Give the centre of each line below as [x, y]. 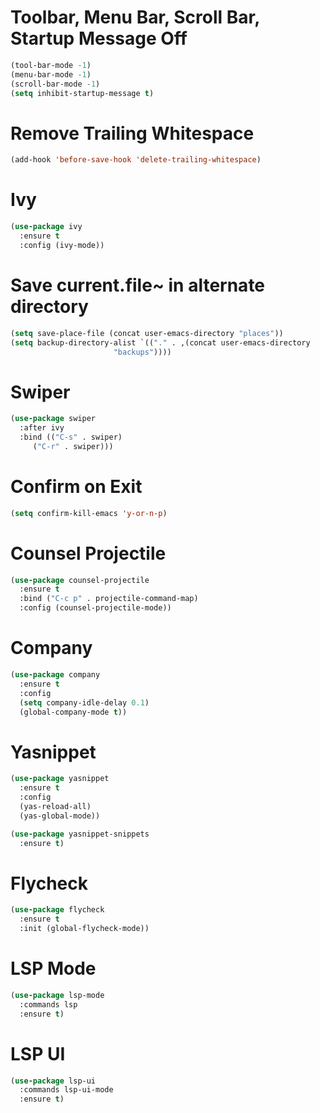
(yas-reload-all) [55, 806]
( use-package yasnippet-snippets [80, 834]
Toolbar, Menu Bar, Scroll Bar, [135, 17]
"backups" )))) [142, 352]
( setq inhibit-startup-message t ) [82, 93]
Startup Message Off [99, 38]
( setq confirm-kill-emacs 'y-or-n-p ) [89, 513]
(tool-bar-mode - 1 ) [51, 65]
